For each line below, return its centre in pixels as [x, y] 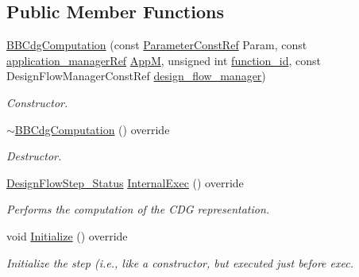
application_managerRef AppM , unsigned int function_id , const [164, 60]
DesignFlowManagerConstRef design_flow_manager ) [136, 76]
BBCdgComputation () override [92, 129]
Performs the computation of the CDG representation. [138, 209]
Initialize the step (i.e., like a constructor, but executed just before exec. [180, 262]
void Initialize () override [67, 235]
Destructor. [34, 156]
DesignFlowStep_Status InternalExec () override [125, 182]
